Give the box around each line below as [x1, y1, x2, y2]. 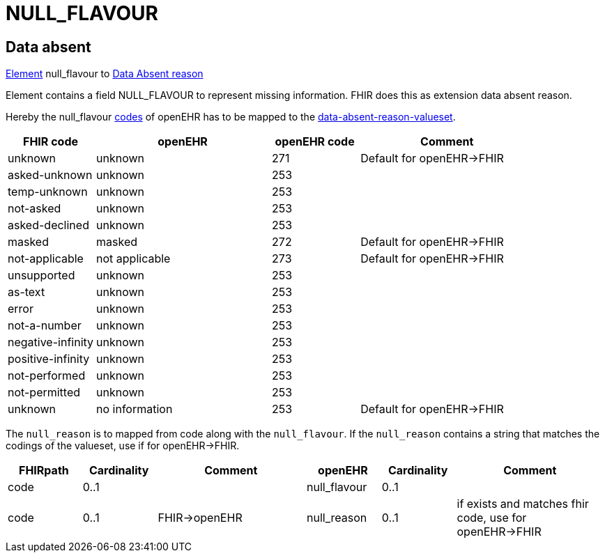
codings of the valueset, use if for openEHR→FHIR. [6, 440, 240, 452]
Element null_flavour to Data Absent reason [6, 68, 204, 80]
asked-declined [8, 218, 89, 233]
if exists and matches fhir [457, 497, 589, 511]
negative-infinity [8, 335, 94, 350]
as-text [8, 285, 45, 300]
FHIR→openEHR [158, 511, 243, 525]
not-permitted [8, 385, 81, 400]
